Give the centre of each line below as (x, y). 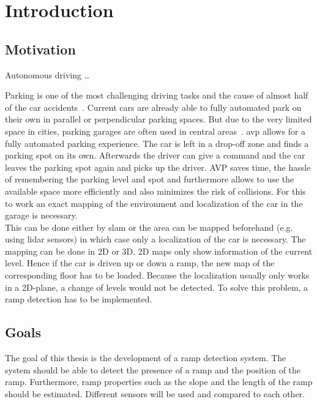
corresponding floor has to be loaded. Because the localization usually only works (157, 275)
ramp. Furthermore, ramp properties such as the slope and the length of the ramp (159, 382)
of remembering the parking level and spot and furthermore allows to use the (150, 179)
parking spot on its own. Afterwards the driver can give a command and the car (155, 155)
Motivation (40, 49)
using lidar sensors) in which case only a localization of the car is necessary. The (155, 239)
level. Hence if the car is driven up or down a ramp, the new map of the (140, 263)
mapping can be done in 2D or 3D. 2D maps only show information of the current (159, 251)
